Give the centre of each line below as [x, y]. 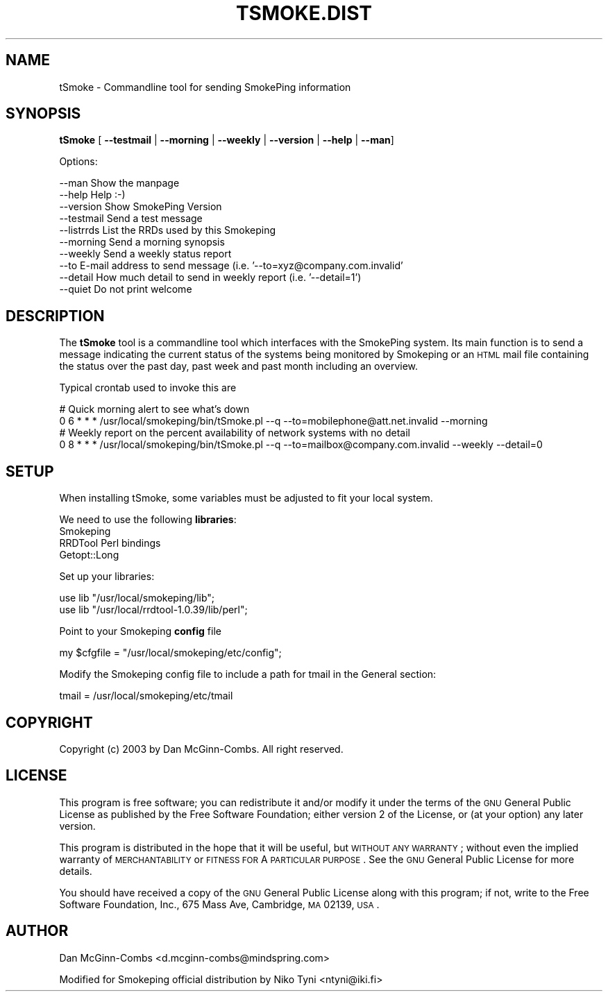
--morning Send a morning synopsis [142, 242]
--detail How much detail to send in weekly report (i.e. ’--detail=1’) [210, 278]
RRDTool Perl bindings [110, 543]
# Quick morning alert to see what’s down [154, 409]
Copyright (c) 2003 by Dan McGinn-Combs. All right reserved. [201, 749]
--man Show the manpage [119, 183]
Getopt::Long [89, 555]
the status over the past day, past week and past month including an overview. [239, 366]
